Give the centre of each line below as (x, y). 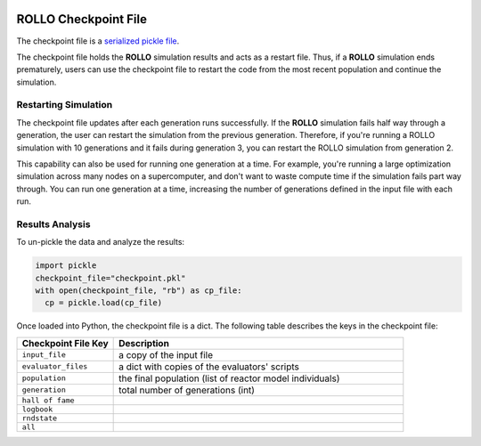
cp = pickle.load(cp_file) (104, 303)
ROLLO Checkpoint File (82, 19)
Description (144, 343)
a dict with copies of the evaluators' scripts (209, 367)
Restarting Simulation (65, 105)
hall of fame (48, 400)
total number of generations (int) (187, 390)
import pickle (66, 266)
